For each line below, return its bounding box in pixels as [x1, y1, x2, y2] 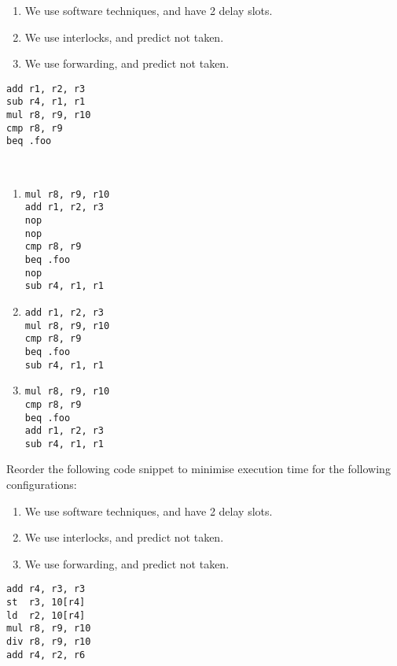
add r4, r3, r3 [6, 583, 86, 595]
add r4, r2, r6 [6, 649, 86, 660]
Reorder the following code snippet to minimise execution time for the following [6, 461, 391, 477]
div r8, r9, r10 [6, 636, 91, 648]
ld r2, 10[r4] [6, 609, 86, 621]
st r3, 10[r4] [6, 597, 86, 609]
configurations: [6, 476, 77, 493]
